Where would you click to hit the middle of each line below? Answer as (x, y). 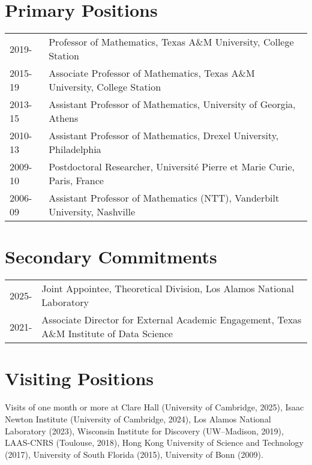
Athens (64, 118)
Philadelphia (75, 149)
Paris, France (76, 181)
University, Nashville (92, 212)
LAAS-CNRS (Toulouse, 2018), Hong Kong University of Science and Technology (154, 442)
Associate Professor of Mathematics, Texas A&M (152, 73)
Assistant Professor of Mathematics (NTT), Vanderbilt (164, 198)
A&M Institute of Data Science (107, 334)
